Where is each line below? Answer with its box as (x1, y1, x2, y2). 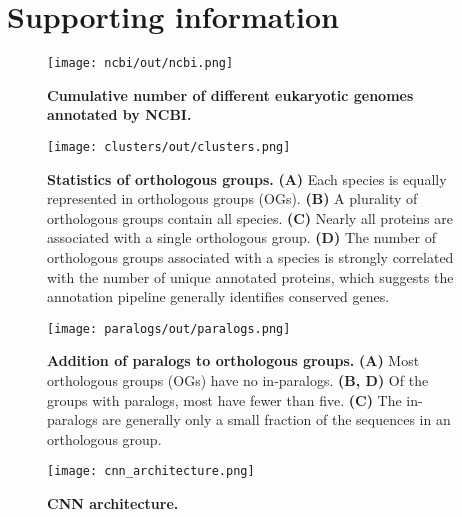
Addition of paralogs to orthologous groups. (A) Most (47, 350, 420, 371)
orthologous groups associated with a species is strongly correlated (47, 247, 454, 267)
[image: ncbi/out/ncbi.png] (47, 56, 234, 71)
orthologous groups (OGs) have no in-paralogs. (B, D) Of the (47, 370, 429, 391)
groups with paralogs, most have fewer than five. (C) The (47, 389, 402, 410)
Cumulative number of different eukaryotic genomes (47, 84, 414, 105)
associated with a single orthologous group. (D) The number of (47, 227, 436, 248)
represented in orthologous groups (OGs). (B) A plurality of (47, 188, 418, 209)
